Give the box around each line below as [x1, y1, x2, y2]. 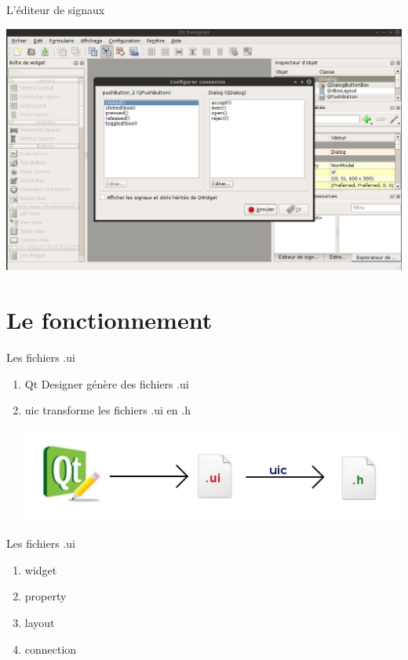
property [24, 588, 67, 604]
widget [24, 561, 57, 578]
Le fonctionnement [6, 303, 213, 335]
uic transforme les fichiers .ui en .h [24, 402, 191, 418]
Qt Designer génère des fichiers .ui [24, 375, 189, 392]
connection [24, 640, 77, 657]
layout [24, 614, 55, 631]
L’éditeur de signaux [6, 2, 105, 17]
